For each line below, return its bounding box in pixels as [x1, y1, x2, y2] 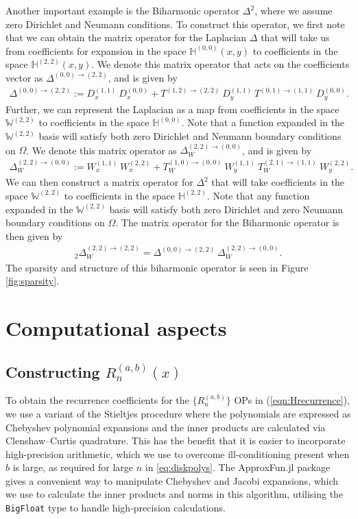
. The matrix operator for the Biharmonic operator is [115, 215, 339, 230]
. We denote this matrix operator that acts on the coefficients [91, 57, 350, 71]
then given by [5, 228, 63, 243]
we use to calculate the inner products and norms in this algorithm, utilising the [5, 487, 344, 501]
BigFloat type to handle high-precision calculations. [5, 500, 226, 515]
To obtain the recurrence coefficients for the [5, 393, 189, 407]
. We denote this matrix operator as [26, 143, 177, 157]
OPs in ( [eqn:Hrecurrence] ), [234, 393, 350, 407]
